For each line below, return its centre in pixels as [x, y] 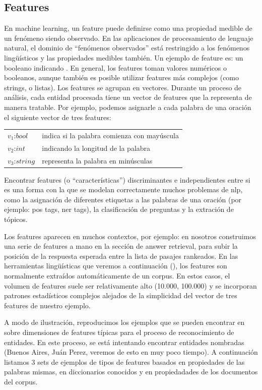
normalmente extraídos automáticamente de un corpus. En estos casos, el [117, 276]
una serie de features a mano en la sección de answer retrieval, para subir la [121, 246]
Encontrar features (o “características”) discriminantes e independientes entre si [127, 179]
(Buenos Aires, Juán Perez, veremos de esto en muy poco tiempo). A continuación [131, 352]
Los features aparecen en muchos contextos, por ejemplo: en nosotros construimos [130, 236]
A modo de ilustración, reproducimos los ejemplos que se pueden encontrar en [124, 322]
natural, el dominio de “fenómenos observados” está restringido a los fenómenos [127, 48]
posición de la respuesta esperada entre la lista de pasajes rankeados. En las [121, 256]
